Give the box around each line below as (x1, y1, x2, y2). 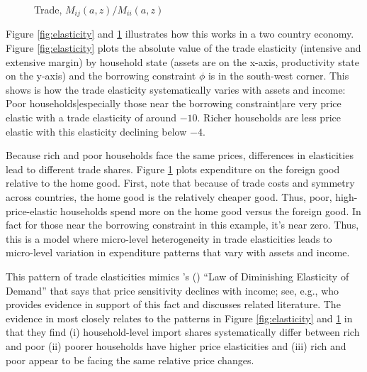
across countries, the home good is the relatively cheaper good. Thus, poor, (6, 189, 332, 204)
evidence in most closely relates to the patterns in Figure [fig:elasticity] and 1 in (6, 310, 353, 325)
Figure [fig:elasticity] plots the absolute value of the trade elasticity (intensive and (6, 40, 361, 55)
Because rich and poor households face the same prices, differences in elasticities (6, 148, 354, 163)
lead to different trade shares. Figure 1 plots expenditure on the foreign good (6, 161, 340, 176)
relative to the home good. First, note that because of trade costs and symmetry (6, 175, 355, 190)
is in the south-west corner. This (208, 68, 349, 83)
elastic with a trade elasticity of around (6, 110, 176, 125)
